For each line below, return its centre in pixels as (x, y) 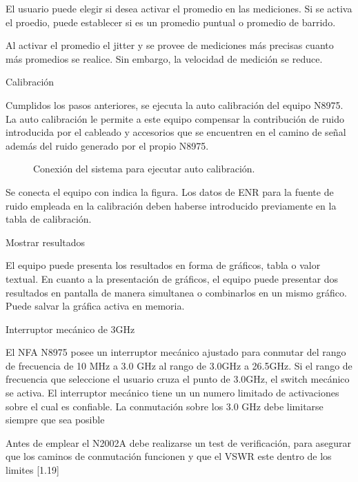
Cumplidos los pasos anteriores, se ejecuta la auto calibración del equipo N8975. (175, 104)
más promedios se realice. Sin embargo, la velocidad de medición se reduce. (164, 58)
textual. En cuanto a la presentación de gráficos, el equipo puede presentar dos (172, 278)
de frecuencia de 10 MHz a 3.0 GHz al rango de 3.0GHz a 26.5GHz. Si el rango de (179, 365)
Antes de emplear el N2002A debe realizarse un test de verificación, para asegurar (179, 442)
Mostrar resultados (46, 242)
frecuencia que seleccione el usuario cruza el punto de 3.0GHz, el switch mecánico (178, 379)
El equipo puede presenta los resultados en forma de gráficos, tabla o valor (163, 265)
